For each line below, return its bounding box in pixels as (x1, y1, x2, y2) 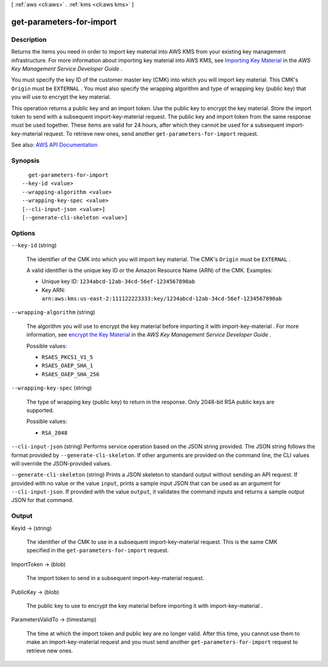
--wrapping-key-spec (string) (11, 384, 92, 392)
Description (11, 35, 47, 44)
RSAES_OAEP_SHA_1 (41, 362, 94, 369)
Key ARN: (41, 286, 66, 293)
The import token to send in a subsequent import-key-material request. (26, 574, 205, 582)
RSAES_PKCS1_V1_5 (41, 354, 94, 361)
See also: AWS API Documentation (11, 141, 98, 148)
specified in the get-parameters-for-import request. (26, 547, 169, 554)
